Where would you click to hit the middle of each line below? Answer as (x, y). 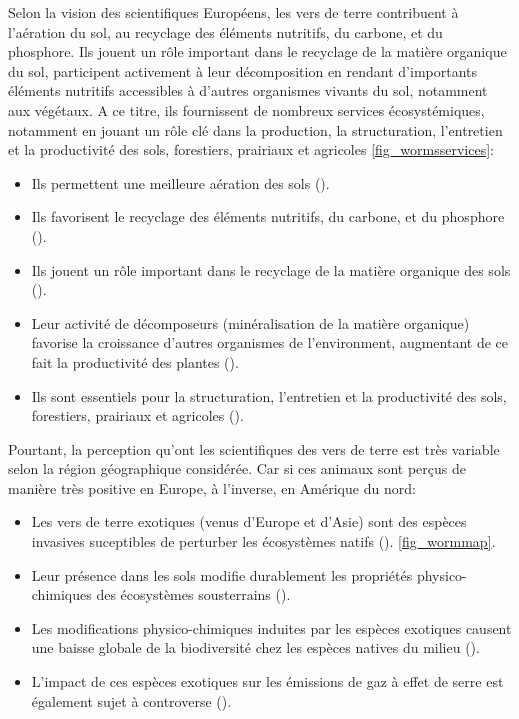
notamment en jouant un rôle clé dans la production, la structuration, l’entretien (255, 129)
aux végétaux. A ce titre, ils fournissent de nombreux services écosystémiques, (246, 109)
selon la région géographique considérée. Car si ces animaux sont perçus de (237, 468)
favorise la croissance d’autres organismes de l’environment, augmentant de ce (270, 342)
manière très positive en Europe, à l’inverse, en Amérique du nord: (212, 487)
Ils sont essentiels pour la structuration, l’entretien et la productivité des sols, (269, 395)
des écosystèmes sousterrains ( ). (193, 594)
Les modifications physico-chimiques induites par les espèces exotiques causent (271, 627)
